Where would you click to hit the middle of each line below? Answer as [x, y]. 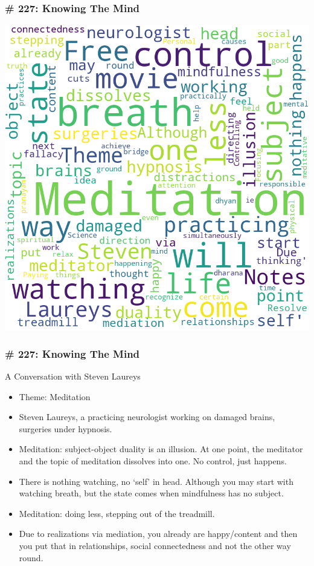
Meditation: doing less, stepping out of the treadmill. [117, 513]
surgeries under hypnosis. [66, 428]
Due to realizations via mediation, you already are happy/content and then [158, 534]
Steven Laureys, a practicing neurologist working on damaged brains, [147, 417]
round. [31, 557]
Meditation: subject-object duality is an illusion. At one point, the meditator [161, 449]
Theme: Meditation [55, 396]
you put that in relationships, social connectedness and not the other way [155, 545]
